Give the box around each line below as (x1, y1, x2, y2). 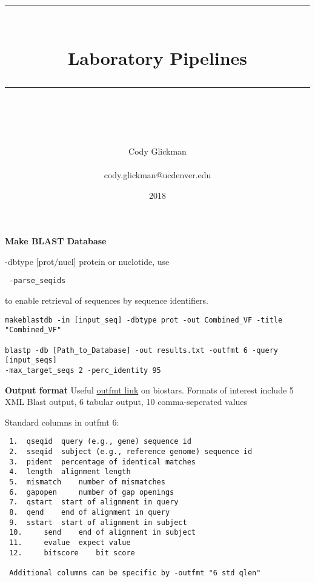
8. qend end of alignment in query (9, 507, 170, 517)
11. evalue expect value (9, 538, 131, 547)
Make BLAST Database (5, 235, 107, 247)
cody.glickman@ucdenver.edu (104, 168, 211, 181)
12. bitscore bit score (9, 548, 135, 557)
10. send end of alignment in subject (9, 528, 196, 537)
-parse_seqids (9, 276, 66, 286)
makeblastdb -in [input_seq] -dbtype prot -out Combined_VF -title (5, 315, 283, 324)
